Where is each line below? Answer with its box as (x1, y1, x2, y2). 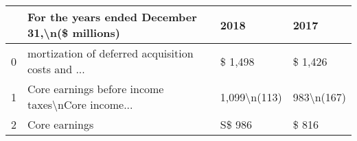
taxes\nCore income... (27, 97, 133, 112)
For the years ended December (27, 9, 197, 25)
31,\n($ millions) (27, 25, 121, 40)
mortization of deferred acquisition (27, 45, 194, 61)
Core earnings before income (27, 81, 164, 97)
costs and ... (27, 61, 85, 77)
